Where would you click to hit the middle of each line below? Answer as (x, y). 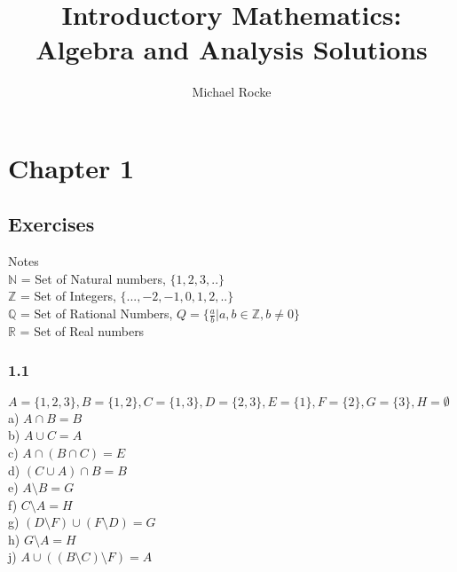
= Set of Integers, (68, 296)
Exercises (51, 224)
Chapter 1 (71, 167)
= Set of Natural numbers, (93, 278)
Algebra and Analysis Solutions (232, 49)
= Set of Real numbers (82, 330)
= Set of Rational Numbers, (97, 313)
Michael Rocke (232, 92)
